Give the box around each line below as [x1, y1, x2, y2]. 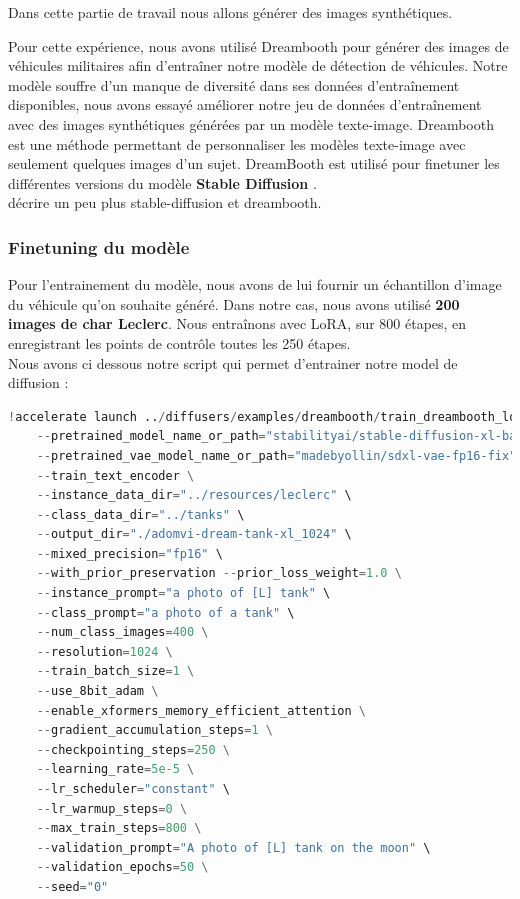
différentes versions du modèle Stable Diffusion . [8, 172, 317, 193]
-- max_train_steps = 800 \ [36, 821, 202, 836]
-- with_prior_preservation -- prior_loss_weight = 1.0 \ [36, 566, 402, 581]
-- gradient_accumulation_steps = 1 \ [36, 723, 273, 738]
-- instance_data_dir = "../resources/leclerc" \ [36, 488, 352, 503]
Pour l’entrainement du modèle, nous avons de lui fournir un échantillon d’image [8, 274, 502, 295]
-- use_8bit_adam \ [36, 684, 159, 699]
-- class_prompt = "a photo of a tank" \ [36, 605, 295, 620]
